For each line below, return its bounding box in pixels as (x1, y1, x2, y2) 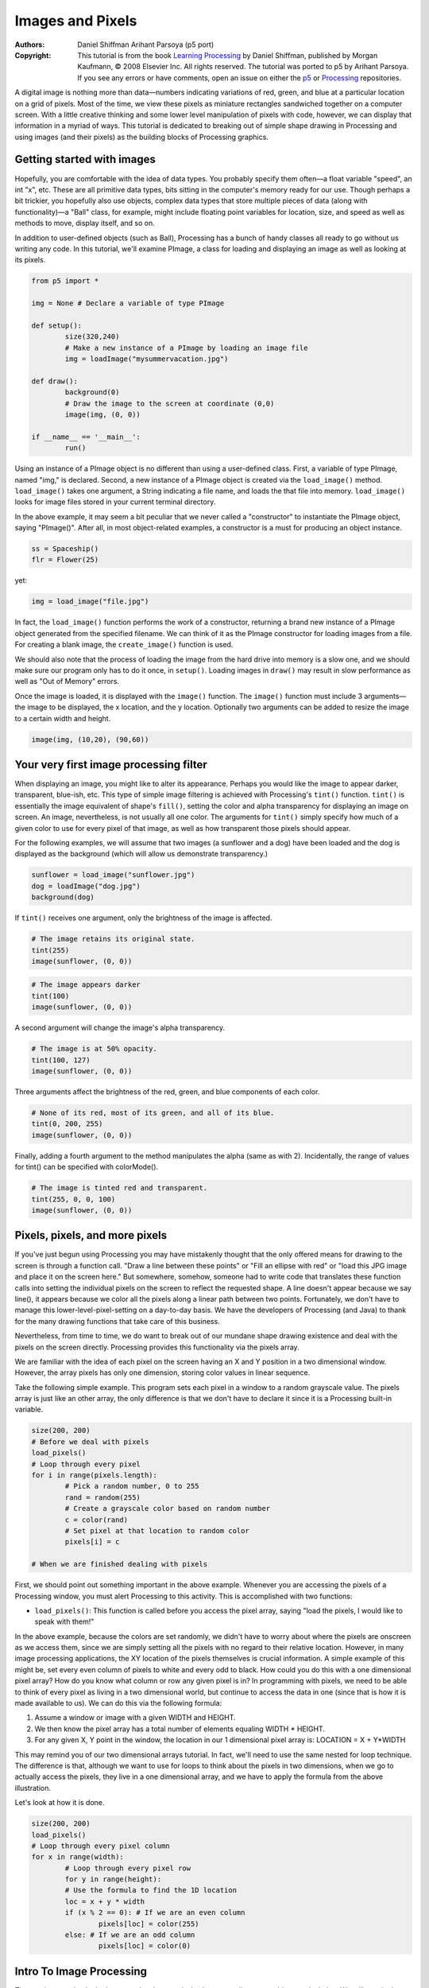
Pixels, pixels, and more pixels (14, 1229, 168, 1242)
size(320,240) (64, 332, 120, 341)
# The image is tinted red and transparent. (31, 1183, 208, 1193)
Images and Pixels (14, 12, 137, 29)
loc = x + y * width (64, 1897, 145, 1906)
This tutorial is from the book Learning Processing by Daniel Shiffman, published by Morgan (77, 50, 378, 60)
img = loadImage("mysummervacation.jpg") (64, 355, 229, 363)
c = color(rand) (64, 1515, 129, 1524)
